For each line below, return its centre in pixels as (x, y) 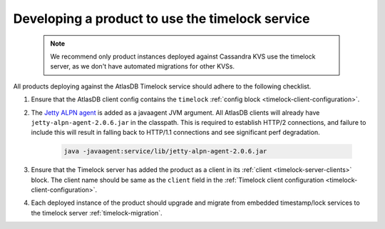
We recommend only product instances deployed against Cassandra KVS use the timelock (183, 56)
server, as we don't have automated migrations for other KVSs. (143, 66)
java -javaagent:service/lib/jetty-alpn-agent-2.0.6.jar (165, 151)
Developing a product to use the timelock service (161, 19)
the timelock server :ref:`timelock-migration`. (97, 213)
